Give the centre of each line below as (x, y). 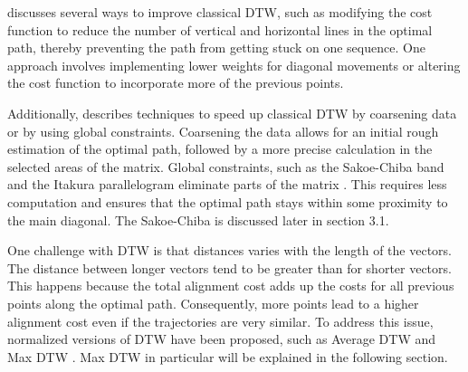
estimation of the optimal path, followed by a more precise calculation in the (220, 149)
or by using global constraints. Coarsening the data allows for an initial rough (223, 131)
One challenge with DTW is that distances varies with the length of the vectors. (230, 250)
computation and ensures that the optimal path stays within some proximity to (228, 201)
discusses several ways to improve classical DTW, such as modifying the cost (220, 12)
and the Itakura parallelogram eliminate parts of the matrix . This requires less (227, 184)
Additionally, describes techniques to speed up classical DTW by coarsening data (232, 113)
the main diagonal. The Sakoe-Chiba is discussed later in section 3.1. (198, 219)
